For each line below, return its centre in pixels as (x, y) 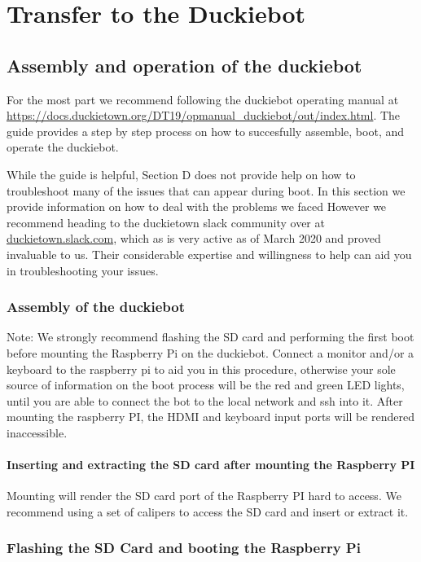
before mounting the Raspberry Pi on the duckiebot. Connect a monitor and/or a (210, 352)
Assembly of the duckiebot (96, 307)
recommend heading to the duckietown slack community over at (166, 222)
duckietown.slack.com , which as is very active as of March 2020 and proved (194, 238)
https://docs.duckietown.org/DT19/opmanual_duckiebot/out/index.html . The (204, 115)
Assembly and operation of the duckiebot (184, 65)
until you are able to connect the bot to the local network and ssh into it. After (205, 400)
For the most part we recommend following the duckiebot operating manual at (203, 99)
